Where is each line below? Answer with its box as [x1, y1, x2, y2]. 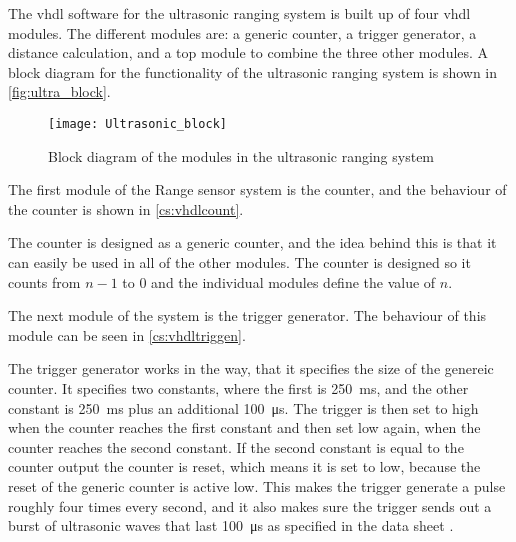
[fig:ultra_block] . [8, 81, 111, 102]
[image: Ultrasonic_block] [48, 116, 227, 131]
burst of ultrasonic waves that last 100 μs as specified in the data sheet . [8, 515, 454, 536]
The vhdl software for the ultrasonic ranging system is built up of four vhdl [8, 3, 471, 23]
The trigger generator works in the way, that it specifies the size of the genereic [8, 358, 494, 379]
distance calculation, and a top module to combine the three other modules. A [8, 42, 489, 63]
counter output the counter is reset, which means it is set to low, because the [8, 456, 481, 477]
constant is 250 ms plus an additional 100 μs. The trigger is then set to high [8, 397, 479, 418]
